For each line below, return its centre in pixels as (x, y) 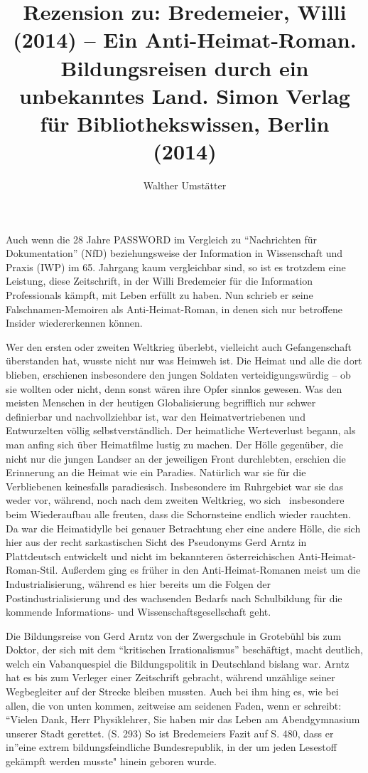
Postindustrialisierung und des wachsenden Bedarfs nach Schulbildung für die (174, 598)
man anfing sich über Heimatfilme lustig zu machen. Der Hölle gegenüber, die (174, 444)
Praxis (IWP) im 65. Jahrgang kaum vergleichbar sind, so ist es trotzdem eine (176, 267)
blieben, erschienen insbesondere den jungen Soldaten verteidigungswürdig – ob (178, 374)
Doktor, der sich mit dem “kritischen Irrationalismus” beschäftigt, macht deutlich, (184, 650)
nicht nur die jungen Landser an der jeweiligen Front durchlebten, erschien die (176, 458)
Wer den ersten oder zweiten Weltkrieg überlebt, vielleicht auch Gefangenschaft (179, 346)
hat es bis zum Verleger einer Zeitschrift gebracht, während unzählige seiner (171, 677)
